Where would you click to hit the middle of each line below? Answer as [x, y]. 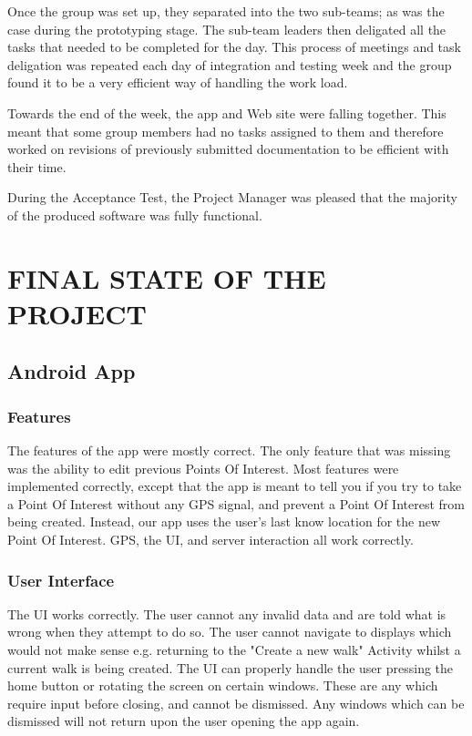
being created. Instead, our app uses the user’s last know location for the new [224, 521]
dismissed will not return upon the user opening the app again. [184, 721]
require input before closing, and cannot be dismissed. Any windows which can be [236, 703]
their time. [37, 166]
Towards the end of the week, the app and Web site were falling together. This [227, 112]
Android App [72, 371]
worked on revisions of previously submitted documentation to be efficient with [228, 149]
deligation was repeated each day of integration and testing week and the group [230, 64]
